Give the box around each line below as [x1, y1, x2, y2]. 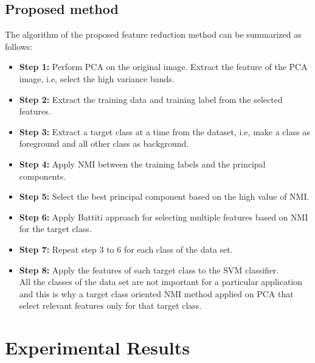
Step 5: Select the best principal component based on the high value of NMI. [19, 190, 310, 203]
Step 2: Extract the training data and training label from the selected [19, 93, 283, 105]
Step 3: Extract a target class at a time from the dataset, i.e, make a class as [19, 125, 310, 138]
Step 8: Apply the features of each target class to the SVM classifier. [19, 263, 279, 276]
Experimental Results [5, 335, 190, 360]
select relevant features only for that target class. [19, 299, 202, 312]
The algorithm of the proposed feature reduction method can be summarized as [5, 28, 302, 41]
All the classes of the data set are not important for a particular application [19, 275, 303, 288]
